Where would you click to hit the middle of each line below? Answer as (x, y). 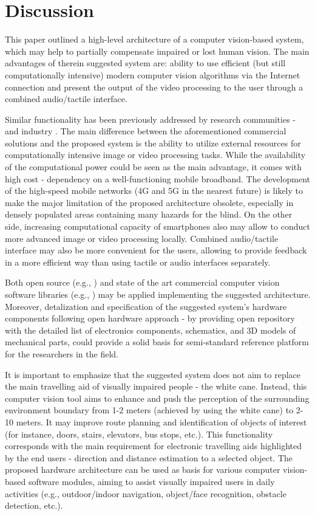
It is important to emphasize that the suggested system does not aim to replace (153, 374)
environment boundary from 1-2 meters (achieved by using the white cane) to (149, 410)
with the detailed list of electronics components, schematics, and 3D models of (151, 330)
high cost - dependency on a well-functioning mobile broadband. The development (157, 178)
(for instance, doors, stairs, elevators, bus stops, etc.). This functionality (139, 434)
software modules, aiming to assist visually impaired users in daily (151, 481)
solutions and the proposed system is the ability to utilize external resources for (153, 143)
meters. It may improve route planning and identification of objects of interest (161, 421)
